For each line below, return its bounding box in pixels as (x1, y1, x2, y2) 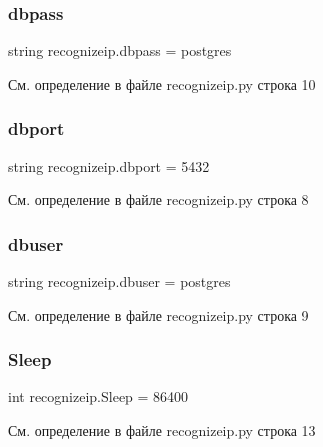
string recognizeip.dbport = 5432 (8, 155, 210, 176)
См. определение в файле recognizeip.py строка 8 (8, 189, 309, 210)
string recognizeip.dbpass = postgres (8, 40, 232, 61)
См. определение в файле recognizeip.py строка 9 (8, 304, 309, 325)
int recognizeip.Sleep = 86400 (8, 386, 189, 407)
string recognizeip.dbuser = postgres (8, 271, 231, 292)
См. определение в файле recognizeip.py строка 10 (8, 73, 316, 94)
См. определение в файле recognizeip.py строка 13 (8, 420, 316, 441)
